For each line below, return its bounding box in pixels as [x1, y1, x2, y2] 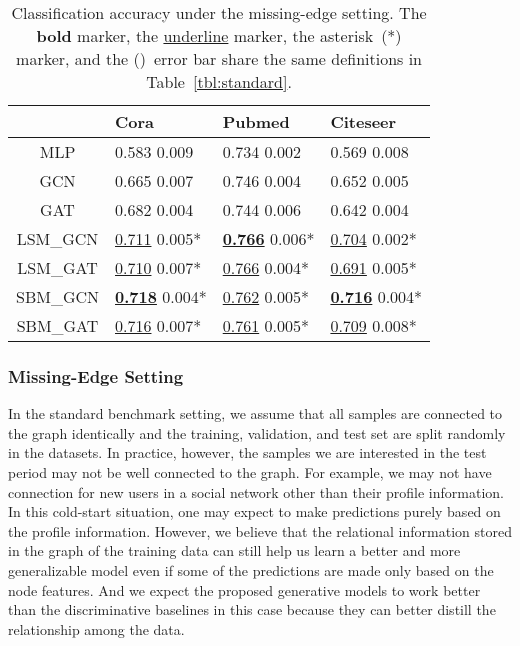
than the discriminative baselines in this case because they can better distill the [8, 599, 496, 620]
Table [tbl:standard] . [146, 70, 292, 93]
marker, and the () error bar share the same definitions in [16, 47, 423, 70]
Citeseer [330, 110, 397, 133]
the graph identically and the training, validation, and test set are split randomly [8, 422, 506, 443]
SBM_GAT [16, 314, 99, 337]
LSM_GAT [17, 256, 98, 279]
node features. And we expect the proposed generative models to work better [8, 579, 481, 600]
